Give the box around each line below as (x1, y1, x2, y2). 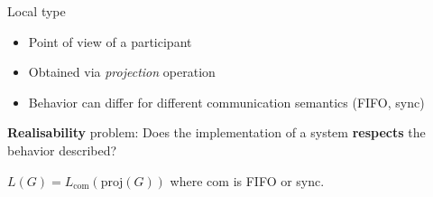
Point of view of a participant (28, 32, 192, 51)
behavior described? (7, 140, 117, 159)
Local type (7, 2, 66, 20)
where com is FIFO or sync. (170, 171, 325, 190)
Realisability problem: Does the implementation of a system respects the (7, 123, 426, 142)
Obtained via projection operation (28, 62, 216, 81)
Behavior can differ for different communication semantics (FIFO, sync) (28, 92, 425, 111)
